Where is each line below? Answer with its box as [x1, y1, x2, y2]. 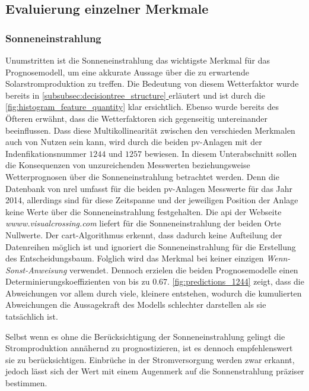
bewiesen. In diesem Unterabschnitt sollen [144, 147, 297, 159]
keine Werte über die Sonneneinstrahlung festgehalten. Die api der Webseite [5, 205, 282, 217]
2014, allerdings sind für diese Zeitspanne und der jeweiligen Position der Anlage [5, 194, 298, 206]
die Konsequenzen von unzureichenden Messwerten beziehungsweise [5, 159, 250, 171]
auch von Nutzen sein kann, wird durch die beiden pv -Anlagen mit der [5, 135, 262, 148]
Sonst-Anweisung [5, 263, 67, 276]
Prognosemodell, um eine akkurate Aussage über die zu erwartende [5, 65, 249, 78]
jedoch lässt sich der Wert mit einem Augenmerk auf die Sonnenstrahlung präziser [5, 365, 304, 377]
